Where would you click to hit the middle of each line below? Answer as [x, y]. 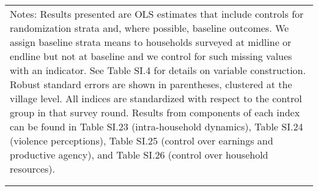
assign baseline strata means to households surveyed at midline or [151, 42]
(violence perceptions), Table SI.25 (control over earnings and [142, 140]
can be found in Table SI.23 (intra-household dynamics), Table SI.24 [157, 126]
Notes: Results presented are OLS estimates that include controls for [157, 14]
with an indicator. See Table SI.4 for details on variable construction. [158, 70]
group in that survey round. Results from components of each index [155, 112]
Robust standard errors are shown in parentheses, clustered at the [151, 84]
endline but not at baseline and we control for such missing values [151, 56]
